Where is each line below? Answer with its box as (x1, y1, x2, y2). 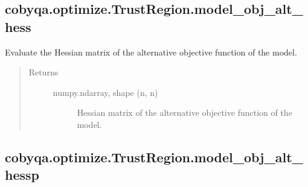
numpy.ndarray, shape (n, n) (53, 86, 158, 98)
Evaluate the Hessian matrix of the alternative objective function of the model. (5, 45, 297, 58)
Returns (28, 66, 59, 78)
